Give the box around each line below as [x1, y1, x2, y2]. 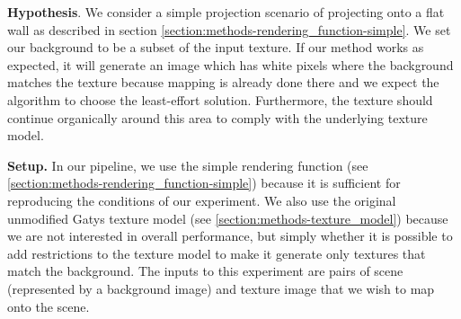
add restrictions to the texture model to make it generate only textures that [7, 244, 426, 262]
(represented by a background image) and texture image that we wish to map [7, 279, 435, 297]
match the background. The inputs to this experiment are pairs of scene [7, 261, 403, 280]
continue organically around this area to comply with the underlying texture [7, 108, 428, 127]
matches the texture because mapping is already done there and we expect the [7, 73, 439, 92]
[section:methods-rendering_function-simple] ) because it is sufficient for [7, 173, 401, 192]
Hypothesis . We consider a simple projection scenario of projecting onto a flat [7, 3, 445, 21]
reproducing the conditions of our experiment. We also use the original [7, 191, 396, 209]
